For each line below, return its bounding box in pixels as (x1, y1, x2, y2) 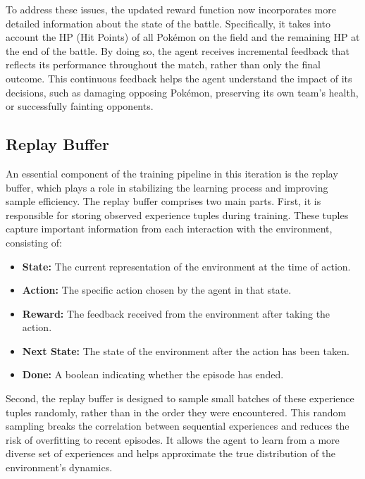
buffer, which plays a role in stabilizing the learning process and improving (6, 180, 328, 194)
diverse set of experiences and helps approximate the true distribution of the (6, 446, 336, 461)
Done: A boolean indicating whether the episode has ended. (22, 367, 284, 382)
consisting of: (6, 235, 62, 249)
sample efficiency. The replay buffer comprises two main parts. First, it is (6, 194, 321, 209)
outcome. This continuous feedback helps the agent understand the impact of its (6, 70, 352, 85)
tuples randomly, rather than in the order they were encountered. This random (6, 404, 347, 419)
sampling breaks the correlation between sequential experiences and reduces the (6, 418, 349, 433)
